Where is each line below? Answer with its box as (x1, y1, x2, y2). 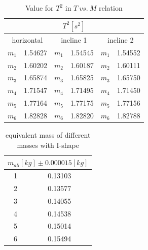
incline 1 (61, 34, 87, 45)
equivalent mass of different (6, 130, 91, 140)
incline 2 (107, 34, 134, 45)
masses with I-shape (17, 139, 79, 150)
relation (99, 3, 123, 13)
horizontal (12, 34, 43, 45)
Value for (25, 3, 54, 13)
